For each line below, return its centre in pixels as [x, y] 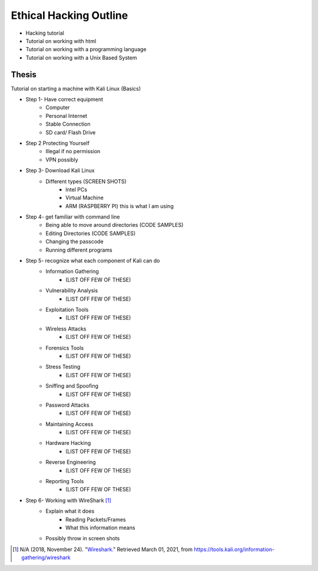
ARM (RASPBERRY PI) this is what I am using [120, 206]
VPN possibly [62, 160]
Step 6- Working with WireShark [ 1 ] [69, 500]
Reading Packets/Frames [96, 519]
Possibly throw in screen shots [83, 539]
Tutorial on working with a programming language [86, 49]
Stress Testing [63, 367]
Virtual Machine [85, 198]
